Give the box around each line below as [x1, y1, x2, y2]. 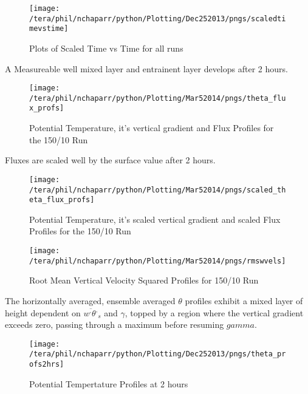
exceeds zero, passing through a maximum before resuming [5, 318, 224, 331]
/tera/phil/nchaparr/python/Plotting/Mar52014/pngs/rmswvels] [29, 256, 286, 265]
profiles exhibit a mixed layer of [185, 294, 303, 307]
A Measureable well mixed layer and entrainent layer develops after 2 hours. [5, 62, 288, 75]
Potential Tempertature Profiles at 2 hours [29, 377, 188, 390]
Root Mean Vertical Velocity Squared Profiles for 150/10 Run [29, 274, 259, 287]
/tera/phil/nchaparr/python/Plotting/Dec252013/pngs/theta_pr [29, 350, 286, 359]
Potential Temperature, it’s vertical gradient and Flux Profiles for [29, 121, 274, 134]
